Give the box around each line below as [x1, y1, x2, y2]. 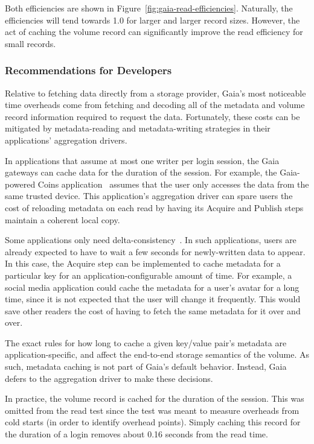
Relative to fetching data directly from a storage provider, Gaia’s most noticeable [5, 86, 306, 99]
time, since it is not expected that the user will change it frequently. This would [5, 293, 301, 305]
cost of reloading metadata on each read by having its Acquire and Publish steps [5, 201, 304, 214]
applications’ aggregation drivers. [5, 133, 127, 146]
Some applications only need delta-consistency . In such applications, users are [5, 233, 296, 246]
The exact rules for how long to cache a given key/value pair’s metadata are [5, 336, 287, 349]
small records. [5, 37, 56, 49]
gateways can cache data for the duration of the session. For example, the [5, 166, 277, 179]
